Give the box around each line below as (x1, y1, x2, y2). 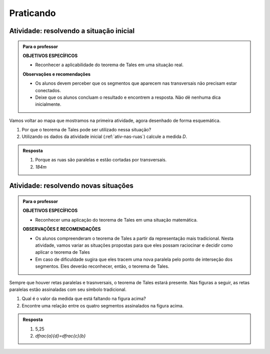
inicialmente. (35, 101, 62, 107)
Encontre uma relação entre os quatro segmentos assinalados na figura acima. (21, 302, 184, 308)
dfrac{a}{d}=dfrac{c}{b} (35, 332, 86, 338)
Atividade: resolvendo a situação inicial (9, 27, 135, 35)
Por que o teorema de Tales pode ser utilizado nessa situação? (21, 127, 151, 133)
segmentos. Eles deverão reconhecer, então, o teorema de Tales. (35, 263, 169, 269)
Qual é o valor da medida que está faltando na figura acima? (21, 296, 146, 302)
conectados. (35, 87, 61, 93)
